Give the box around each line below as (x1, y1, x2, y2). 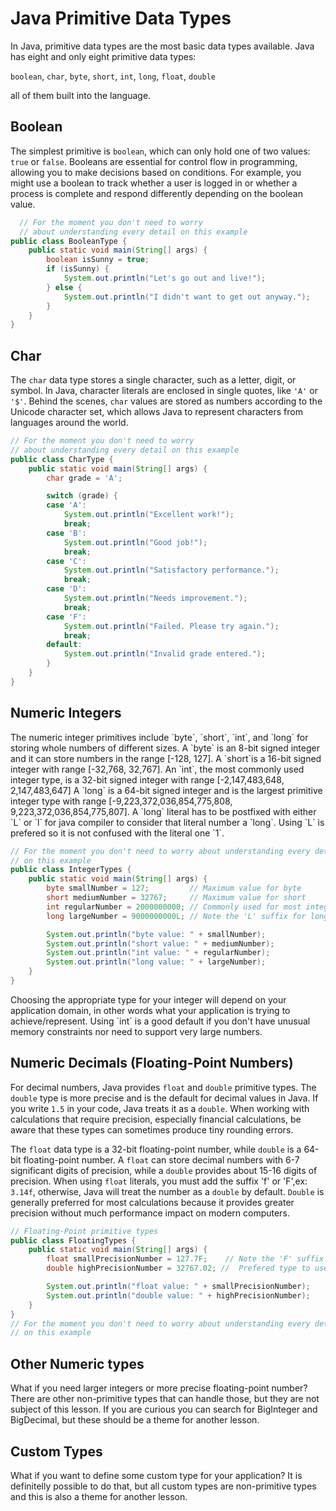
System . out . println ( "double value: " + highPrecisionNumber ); (46, 1290, 311, 1301)
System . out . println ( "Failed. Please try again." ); (63, 621, 280, 631)
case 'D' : (46, 584, 87, 594)
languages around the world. (10, 417, 129, 429)
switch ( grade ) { (46, 491, 118, 501)
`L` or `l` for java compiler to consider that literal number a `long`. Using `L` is (10, 816, 325, 828)
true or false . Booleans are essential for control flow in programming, (10, 155, 298, 167)
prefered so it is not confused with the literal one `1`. (10, 827, 225, 839)
